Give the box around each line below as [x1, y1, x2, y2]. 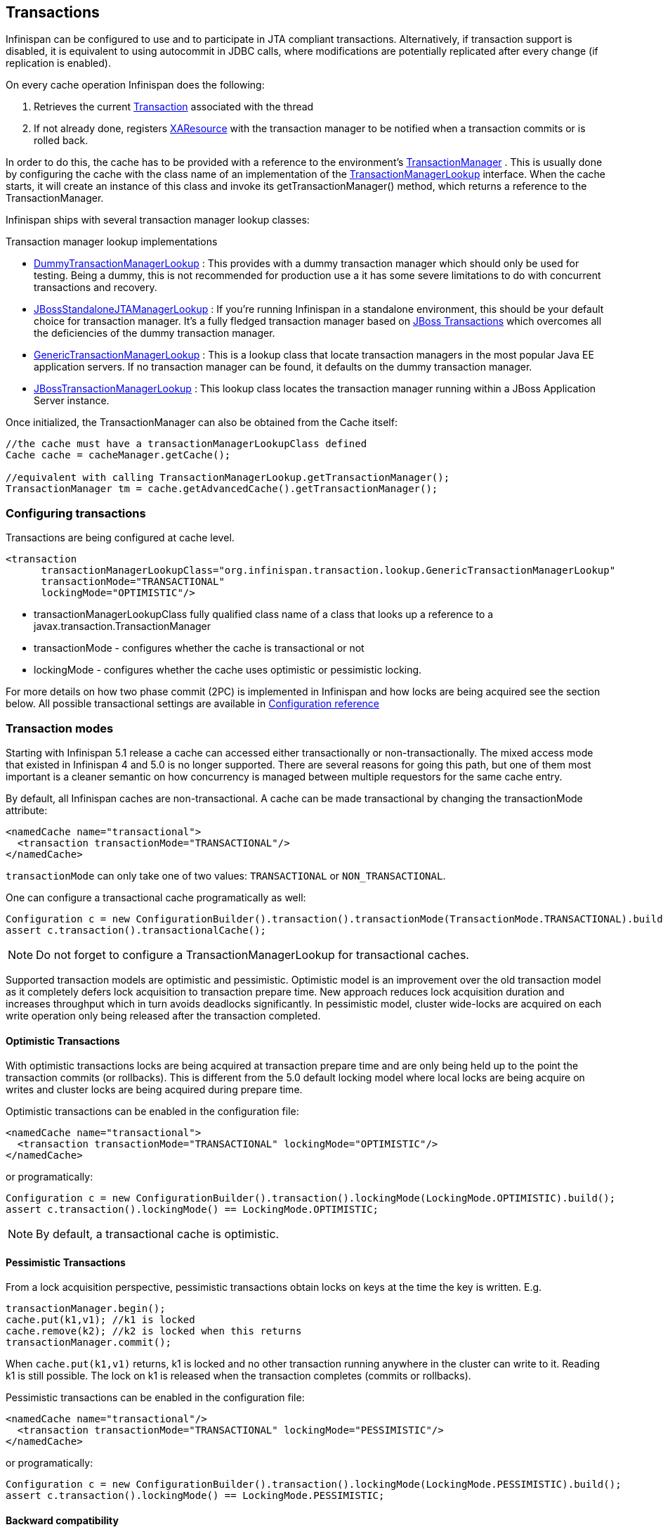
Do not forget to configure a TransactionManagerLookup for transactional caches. [36, 947, 469, 962]
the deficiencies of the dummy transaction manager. [34, 327, 275, 340]
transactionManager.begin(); [6, 1303, 166, 1315]
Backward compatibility [6, 1514, 119, 1526]
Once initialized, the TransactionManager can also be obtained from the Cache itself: [6, 416, 398, 429]
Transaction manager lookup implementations [6, 236, 218, 248]
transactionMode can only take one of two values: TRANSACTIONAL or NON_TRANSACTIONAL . [6, 869, 446, 882]
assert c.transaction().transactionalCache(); [6, 924, 266, 936]
